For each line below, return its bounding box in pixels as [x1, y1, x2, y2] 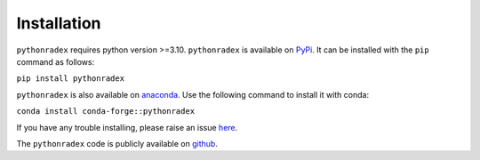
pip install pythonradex [16, 74, 124, 84]
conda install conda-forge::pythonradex [16, 107, 196, 116]
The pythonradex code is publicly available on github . [16, 138, 218, 148]
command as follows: [16, 56, 95, 67]
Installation [16, 13, 101, 33]
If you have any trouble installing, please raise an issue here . [16, 122, 238, 132]
